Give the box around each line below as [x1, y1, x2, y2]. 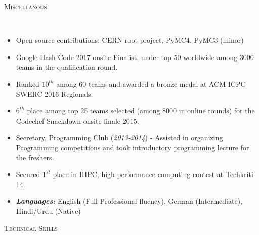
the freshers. [16, 152, 54, 162]
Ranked [16, 78, 39, 89]
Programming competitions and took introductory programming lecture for [16, 142, 249, 152]
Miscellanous [4, 1, 47, 11]
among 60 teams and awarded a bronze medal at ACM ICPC [56, 78, 246, 89]
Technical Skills [4, 222, 58, 233]
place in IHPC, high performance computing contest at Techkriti [53, 169, 253, 180]
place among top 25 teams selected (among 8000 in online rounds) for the [27, 105, 255, 116]
